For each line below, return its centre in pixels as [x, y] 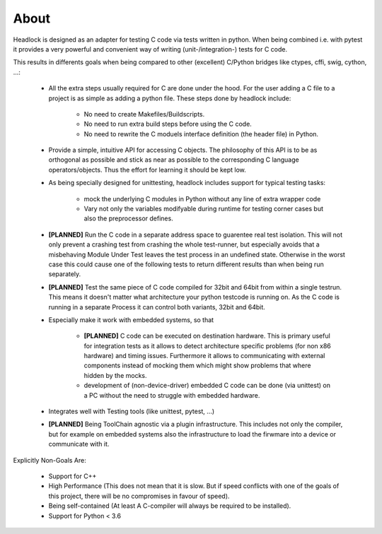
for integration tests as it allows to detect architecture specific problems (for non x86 [208, 345]
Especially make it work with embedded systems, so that [131, 320]
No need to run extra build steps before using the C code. [168, 124]
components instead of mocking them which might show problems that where [197, 366]
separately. [65, 274]
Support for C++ [73, 476]
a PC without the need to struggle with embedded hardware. [172, 395]
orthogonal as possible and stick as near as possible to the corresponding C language [174, 160]
